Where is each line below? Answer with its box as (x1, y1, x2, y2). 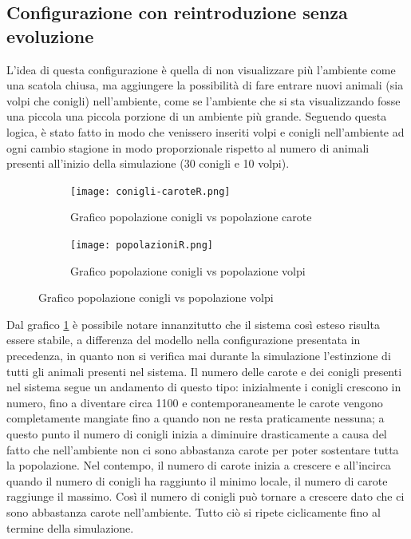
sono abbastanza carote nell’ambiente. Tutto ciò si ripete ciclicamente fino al (6, 503, 381, 520)
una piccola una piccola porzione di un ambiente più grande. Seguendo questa (6, 108, 387, 125)
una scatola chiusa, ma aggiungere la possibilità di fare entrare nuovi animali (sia (6, 77, 404, 93)
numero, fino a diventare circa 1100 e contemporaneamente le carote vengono (6, 394, 383, 410)
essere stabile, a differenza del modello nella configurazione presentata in (6, 331, 361, 348)
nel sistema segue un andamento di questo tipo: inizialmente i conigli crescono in (6, 378, 401, 395)
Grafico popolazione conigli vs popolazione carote (70, 208, 312, 225)
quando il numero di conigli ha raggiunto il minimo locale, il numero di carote (6, 472, 388, 489)
